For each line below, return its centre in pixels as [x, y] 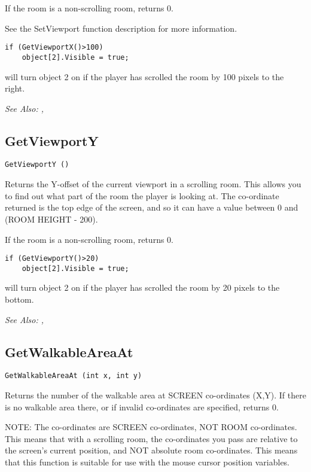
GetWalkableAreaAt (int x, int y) [74, 376]
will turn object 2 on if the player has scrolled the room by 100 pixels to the [144, 76]
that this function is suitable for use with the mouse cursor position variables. [147, 462]
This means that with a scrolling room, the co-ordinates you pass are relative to [151, 438]
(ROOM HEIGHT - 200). [51, 219]
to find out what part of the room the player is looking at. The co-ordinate [142, 195]
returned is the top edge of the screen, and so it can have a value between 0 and [152, 207]
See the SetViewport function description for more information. [121, 28]
